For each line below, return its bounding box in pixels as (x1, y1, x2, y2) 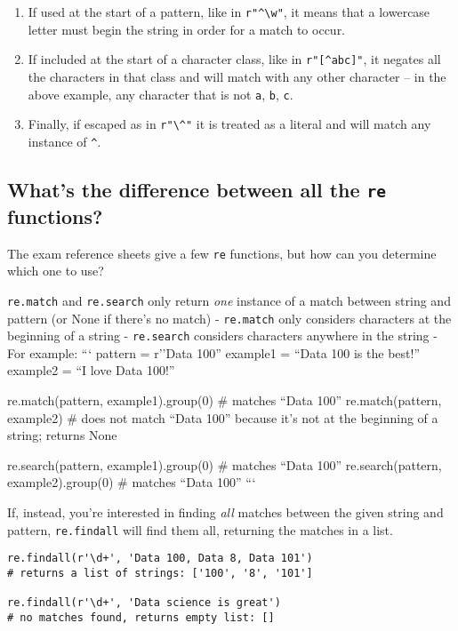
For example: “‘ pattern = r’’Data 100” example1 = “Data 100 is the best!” (7, 343, 421, 362)
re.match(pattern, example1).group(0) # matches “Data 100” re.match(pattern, (7, 391, 442, 410)
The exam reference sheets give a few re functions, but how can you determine (7, 244, 437, 262)
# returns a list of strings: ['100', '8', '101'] (7, 566, 313, 579)
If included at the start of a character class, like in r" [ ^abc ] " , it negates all (28, 50, 441, 68)
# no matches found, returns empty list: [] (7, 611, 275, 624)
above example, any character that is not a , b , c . (28, 84, 293, 103)
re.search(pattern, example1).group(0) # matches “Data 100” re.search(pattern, (7, 455, 442, 474)
